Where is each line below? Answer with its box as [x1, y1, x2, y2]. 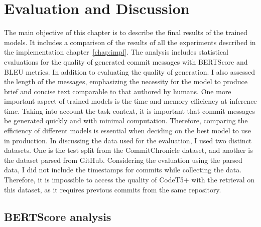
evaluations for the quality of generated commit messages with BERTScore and [4, 56, 248, 67]
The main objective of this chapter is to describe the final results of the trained [4, 27, 248, 38]
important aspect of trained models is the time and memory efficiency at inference [4, 96, 257, 106]
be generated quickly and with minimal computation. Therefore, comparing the [4, 115, 248, 126]
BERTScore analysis [4, 208, 111, 224]
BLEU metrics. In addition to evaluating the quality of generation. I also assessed [4, 66, 255, 77]
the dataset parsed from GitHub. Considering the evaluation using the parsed [4, 154, 242, 165]
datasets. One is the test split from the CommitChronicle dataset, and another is [4, 145, 253, 155]
